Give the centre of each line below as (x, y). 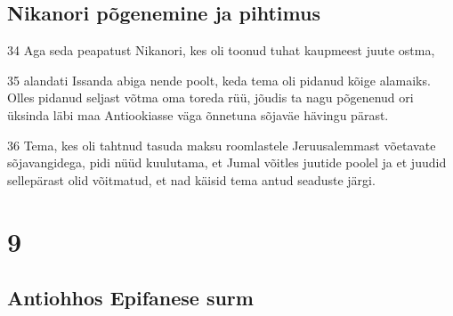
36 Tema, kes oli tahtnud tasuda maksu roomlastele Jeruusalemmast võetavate (222, 145)
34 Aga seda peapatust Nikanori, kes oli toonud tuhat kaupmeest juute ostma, (221, 50)
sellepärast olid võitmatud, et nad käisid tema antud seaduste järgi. (191, 179)
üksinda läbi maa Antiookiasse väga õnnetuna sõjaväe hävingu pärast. (198, 114)
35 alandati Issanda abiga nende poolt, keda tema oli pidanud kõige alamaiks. (219, 80)
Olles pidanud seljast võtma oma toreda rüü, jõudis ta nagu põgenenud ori (210, 97)
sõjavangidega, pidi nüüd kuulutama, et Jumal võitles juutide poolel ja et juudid (227, 162)
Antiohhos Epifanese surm (130, 298)
